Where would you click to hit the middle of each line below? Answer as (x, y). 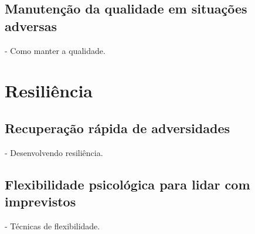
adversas (31, 26)
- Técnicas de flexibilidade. (52, 225)
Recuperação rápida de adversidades (117, 128)
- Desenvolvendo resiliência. (54, 152)
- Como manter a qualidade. (55, 50)
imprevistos (40, 201)
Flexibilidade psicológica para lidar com (127, 184)
